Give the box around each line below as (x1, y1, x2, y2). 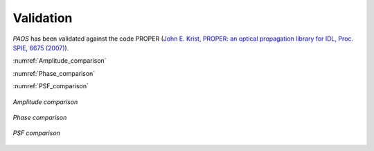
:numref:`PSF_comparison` (12, 82, 89, 90)
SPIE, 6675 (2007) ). (12, 43, 69, 52)
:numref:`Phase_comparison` (12, 69, 96, 77)
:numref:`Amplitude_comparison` (12, 57, 107, 65)
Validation (12, 10, 73, 26)
